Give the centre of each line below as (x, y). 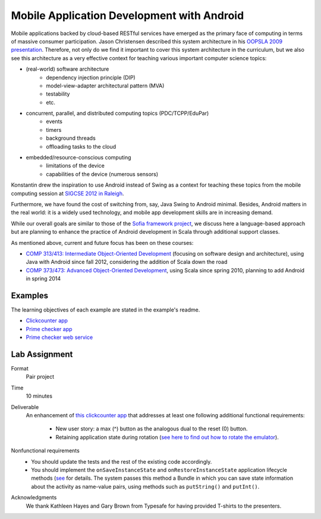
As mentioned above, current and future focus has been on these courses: (102, 243)
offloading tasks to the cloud (81, 146)
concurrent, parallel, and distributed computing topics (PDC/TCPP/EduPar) (117, 114)
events (54, 121)
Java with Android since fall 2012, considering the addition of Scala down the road (127, 262)
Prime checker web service (59, 337)
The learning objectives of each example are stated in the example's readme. (106, 310)
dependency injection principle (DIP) (91, 77)
